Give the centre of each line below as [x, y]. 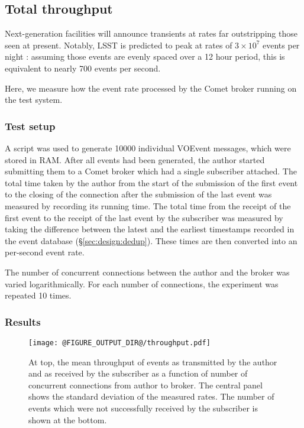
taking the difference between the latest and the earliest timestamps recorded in [150, 229]
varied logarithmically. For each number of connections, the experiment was [142, 283]
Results [23, 321]
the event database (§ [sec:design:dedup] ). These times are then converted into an [151, 240]
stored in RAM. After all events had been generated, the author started [135, 159]
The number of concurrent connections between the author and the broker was [147, 272]
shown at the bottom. [68, 419]
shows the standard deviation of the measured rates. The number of [151, 396]
